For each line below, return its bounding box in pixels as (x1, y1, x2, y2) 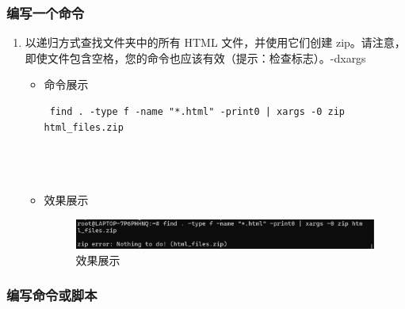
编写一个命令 (6, 2, 85, 22)
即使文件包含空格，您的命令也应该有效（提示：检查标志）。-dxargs (25, 49, 366, 66)
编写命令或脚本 (6, 285, 97, 305)
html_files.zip (44, 121, 124, 133)
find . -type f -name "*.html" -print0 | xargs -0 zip (49, 106, 346, 117)
